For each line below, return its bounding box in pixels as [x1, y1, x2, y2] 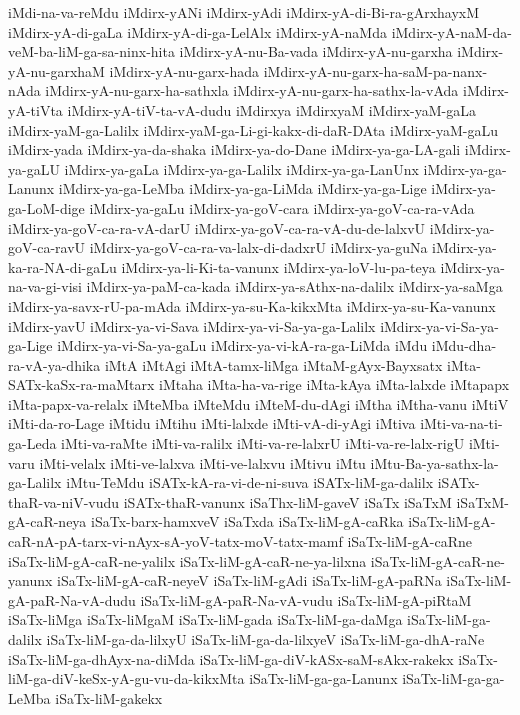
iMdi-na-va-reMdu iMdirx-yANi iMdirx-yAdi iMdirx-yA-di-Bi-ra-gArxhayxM [8, 2, 480, 22]
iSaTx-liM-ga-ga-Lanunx [249, 668, 398, 689]
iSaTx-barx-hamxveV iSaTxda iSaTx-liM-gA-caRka [91, 511, 404, 532]
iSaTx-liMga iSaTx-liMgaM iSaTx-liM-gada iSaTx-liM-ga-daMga [8, 609, 403, 630]
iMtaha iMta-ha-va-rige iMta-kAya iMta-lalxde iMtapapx [158, 374, 510, 395]
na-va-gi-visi [8, 276, 82, 297]
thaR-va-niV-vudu [8, 491, 120, 512]
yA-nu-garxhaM [8, 60, 105, 81]
